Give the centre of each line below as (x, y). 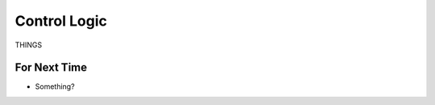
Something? (55, 87)
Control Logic (61, 21)
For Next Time (51, 68)
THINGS (29, 45)
